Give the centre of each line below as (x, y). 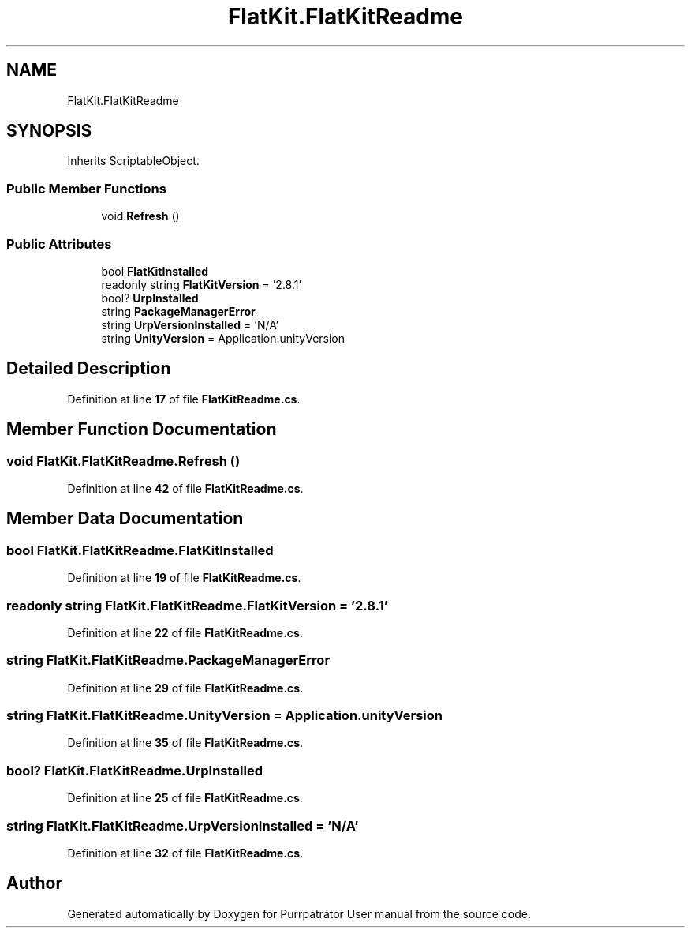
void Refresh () (140, 216)
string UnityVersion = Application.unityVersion (223, 338)
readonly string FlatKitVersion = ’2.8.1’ (202, 284)
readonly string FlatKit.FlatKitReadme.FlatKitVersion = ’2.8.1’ (197, 605)
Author (34, 883)
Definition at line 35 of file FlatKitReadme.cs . (185, 743)
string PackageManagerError (178, 311)
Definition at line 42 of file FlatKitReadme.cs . (185, 488)
